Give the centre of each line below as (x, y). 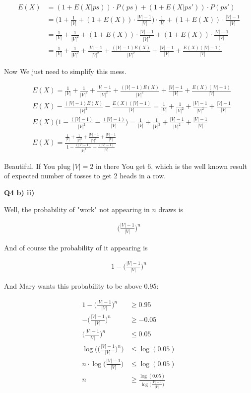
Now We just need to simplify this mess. (65, 71)
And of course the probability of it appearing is (76, 247)
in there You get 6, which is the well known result (171, 166)
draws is (171, 209)
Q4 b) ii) (19, 193)
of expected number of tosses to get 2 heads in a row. (85, 176)
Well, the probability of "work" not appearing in (77, 209)
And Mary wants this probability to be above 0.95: (81, 286)
